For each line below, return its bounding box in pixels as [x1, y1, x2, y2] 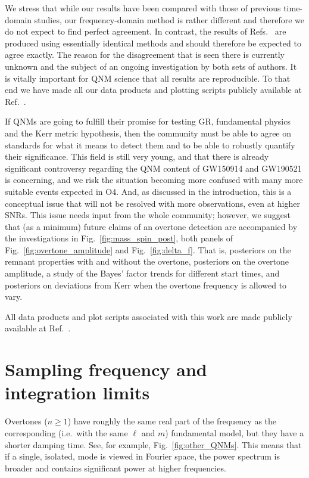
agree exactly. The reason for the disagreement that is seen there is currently [5, 48, 285, 61]
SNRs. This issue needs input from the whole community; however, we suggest [5, 209, 291, 221]
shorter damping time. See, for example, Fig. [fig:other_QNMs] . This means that [5, 438, 302, 451]
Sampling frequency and [5, 357, 207, 381]
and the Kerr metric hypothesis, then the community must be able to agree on [5, 126, 292, 139]
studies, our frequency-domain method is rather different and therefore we [34, 13, 304, 26]
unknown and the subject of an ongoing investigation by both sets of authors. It [5, 60, 297, 72]
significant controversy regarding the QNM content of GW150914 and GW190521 [5, 162, 302, 174]
